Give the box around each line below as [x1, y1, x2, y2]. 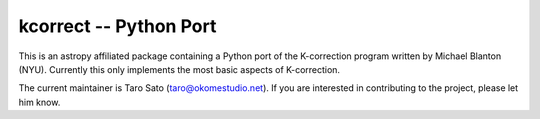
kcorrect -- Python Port [18, 15, 217, 37]
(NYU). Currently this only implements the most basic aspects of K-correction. [18, 63, 340, 75]
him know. [18, 96, 61, 108]
